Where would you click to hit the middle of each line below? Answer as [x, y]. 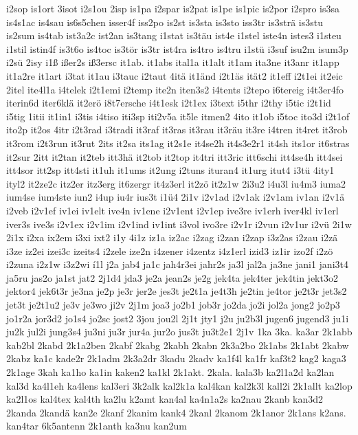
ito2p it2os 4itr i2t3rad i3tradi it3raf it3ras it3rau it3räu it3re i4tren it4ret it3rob [177, 130]
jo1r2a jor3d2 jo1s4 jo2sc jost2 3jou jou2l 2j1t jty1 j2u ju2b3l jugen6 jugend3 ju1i [178, 318]
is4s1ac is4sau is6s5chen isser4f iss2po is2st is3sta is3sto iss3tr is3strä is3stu [165, 22]
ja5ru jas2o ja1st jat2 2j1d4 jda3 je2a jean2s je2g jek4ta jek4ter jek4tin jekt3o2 [172, 277]
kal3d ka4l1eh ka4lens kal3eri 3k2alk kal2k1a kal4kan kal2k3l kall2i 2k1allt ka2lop [179, 385]
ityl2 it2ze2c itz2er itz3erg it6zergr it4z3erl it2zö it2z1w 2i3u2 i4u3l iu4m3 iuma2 [176, 183]
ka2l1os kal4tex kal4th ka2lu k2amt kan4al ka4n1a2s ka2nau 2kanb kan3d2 [165, 399]
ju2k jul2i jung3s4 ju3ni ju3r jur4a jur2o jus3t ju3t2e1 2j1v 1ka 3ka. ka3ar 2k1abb [179, 332]
